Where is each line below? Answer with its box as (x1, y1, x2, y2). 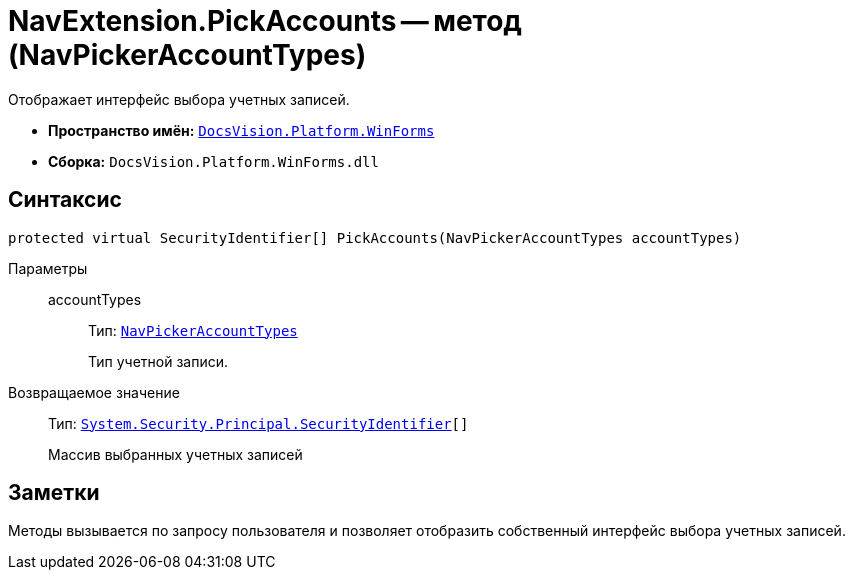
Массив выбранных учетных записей (48, 445, 303, 463)
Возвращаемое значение (8, 383, 180, 401)
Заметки (8, 480, 100, 506)
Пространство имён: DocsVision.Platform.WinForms (48, 121, 435, 139)
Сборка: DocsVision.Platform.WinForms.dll (48, 152, 379, 170)
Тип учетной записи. (88, 352, 228, 370)
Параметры (8, 259, 88, 277)
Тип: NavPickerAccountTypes (88, 321, 298, 339)
